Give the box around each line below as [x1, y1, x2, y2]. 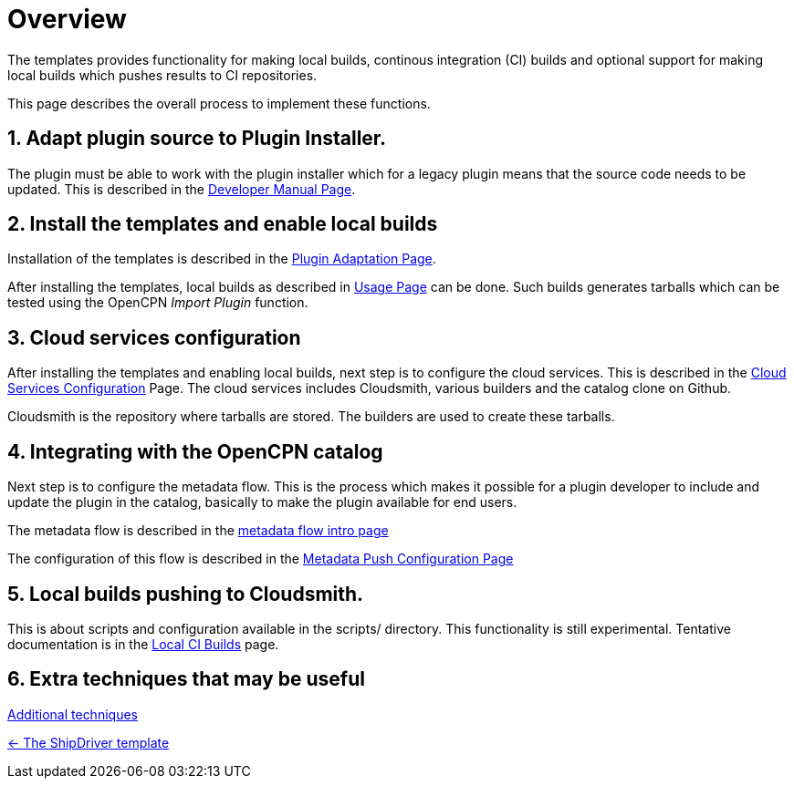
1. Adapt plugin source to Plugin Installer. [7, 127, 387, 150]
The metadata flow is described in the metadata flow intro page [7, 522, 389, 539]
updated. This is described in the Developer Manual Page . [7, 181, 356, 197]
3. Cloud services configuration [7, 326, 301, 349]
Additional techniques [7, 706, 138, 722]
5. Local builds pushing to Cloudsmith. [7, 582, 364, 605]
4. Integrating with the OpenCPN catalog [7, 440, 383, 463]
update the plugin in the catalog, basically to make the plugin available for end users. [7, 494, 517, 511]
